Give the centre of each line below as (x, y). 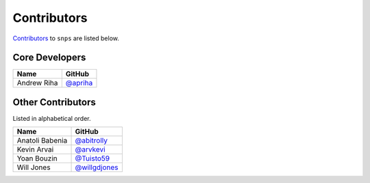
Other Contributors (54, 102)
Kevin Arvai (35, 150)
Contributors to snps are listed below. (66, 38)
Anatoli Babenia (42, 141)
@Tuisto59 (92, 158)
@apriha (79, 83)
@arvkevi (90, 150)
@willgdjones (97, 167)
